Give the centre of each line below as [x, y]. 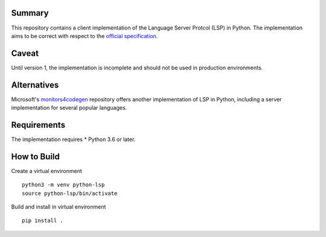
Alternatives [35, 85]
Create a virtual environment [47, 171]
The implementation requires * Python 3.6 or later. [73, 139]
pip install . [43, 221]
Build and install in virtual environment [59, 207]
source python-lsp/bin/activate [70, 193]
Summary [30, 13]
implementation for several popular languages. [69, 108]
